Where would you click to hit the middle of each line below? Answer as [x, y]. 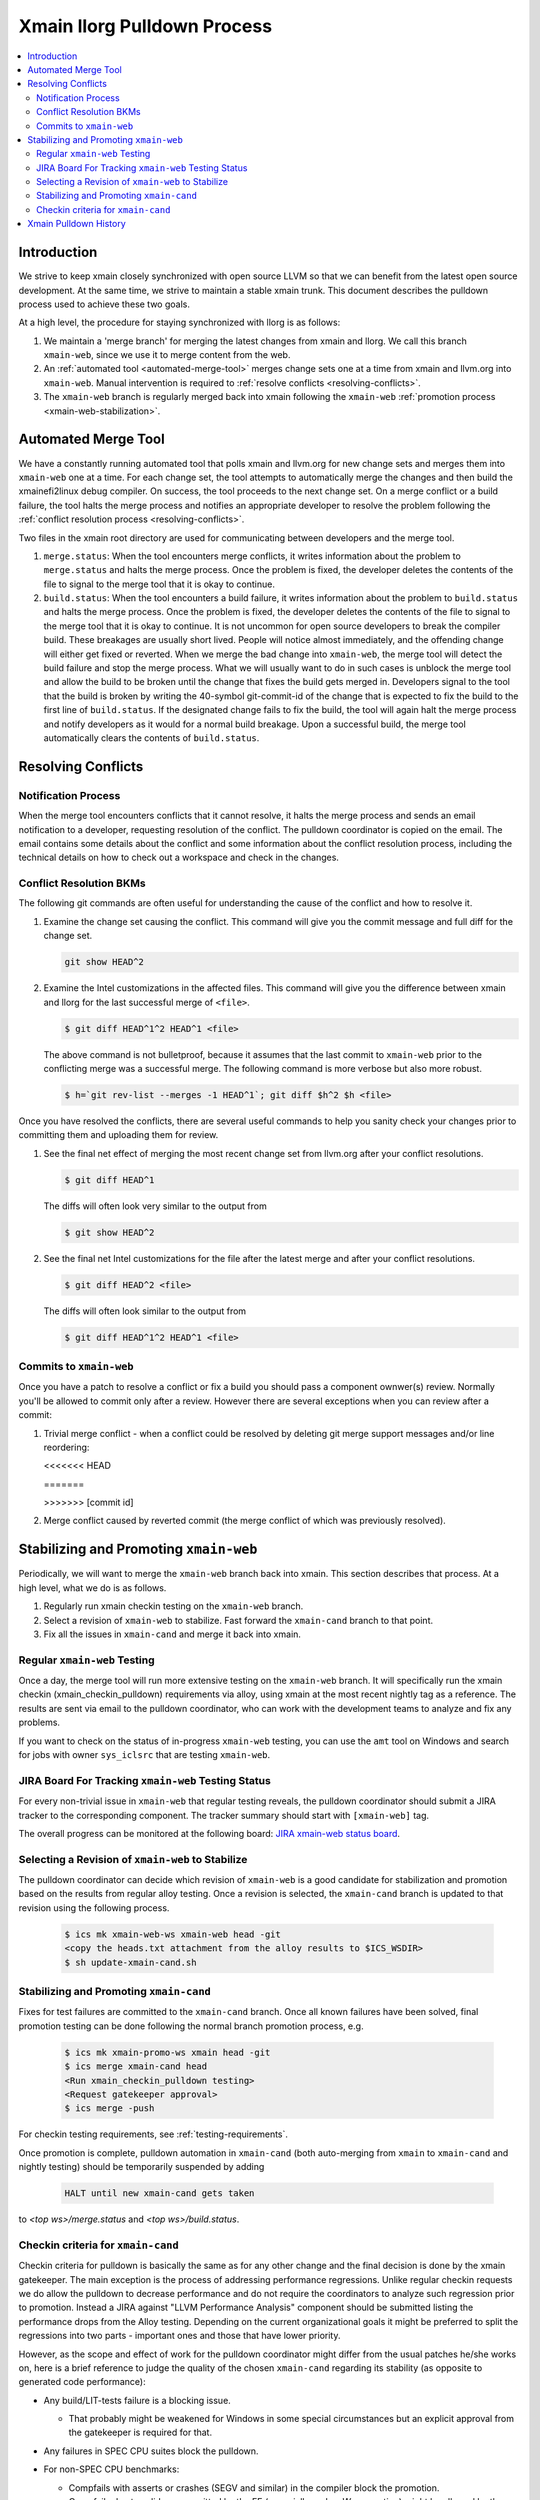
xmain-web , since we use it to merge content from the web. [167, 355]
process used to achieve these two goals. [104, 304]
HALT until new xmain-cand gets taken [159, 2193]
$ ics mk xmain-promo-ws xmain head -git [167, 2052]
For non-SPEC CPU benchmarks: [111, 2469]
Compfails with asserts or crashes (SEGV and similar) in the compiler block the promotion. [254, 2487]
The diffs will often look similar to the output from [145, 1311]
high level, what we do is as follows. [92, 1587]
